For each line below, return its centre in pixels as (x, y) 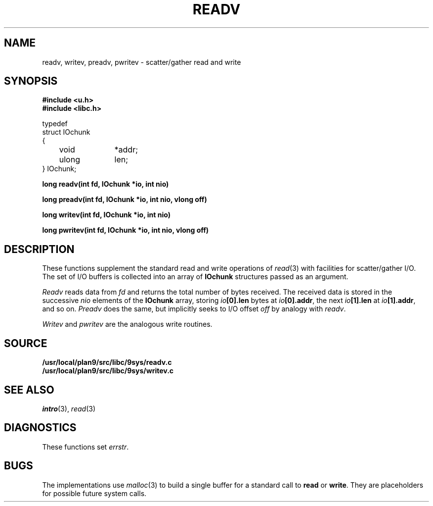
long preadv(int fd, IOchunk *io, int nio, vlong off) (125, 200)
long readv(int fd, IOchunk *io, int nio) (106, 184)
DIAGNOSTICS (40, 428)
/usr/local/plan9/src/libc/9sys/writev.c (108, 371)
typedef (55, 124)
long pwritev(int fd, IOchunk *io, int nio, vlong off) (126, 230)
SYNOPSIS (31, 81)
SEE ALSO (29, 390)
